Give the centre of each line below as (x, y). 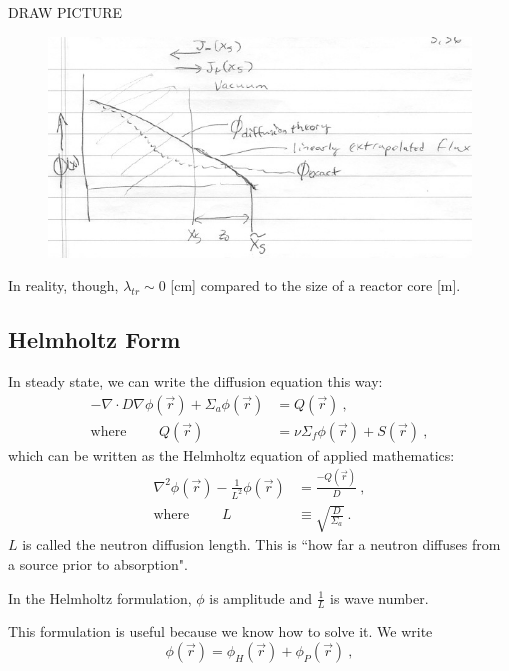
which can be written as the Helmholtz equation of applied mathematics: (231, 454)
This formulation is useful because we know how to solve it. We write (220, 631)
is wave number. (379, 597)
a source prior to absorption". (98, 563)
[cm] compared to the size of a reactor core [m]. (315, 285)
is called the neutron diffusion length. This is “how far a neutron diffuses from (261, 544)
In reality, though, (63, 285)
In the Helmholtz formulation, (100, 597)
